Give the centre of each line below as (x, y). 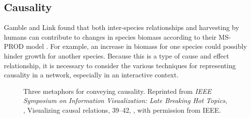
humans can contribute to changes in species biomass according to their (110, 37)
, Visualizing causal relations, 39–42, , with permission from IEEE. (122, 110)
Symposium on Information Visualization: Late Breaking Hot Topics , (125, 100)
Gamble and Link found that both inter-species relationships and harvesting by (122, 27)
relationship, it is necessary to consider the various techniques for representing (120, 65)
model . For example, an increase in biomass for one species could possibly (136, 46)
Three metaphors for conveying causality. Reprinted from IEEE (118, 91)
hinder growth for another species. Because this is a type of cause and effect (117, 55)
